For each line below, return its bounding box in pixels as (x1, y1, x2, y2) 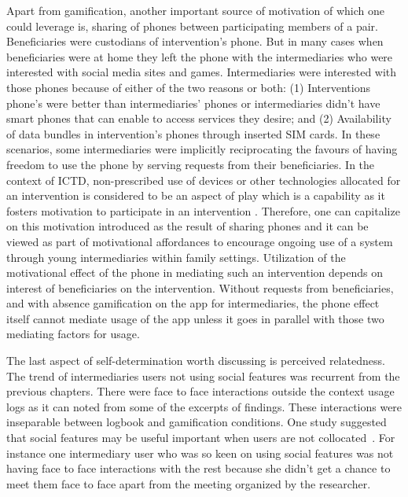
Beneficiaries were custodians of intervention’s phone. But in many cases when (6, 33, 384, 50)
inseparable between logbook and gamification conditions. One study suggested (6, 414, 387, 430)
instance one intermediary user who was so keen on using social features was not (6, 444, 394, 461)
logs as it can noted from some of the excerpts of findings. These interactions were (6, 398, 402, 414)
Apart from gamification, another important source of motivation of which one (6, 2, 384, 18)
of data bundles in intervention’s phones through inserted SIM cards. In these (6, 125, 380, 142)
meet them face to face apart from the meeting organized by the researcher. (6, 475, 371, 491)
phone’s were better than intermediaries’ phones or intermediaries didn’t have (6, 94, 380, 111)
